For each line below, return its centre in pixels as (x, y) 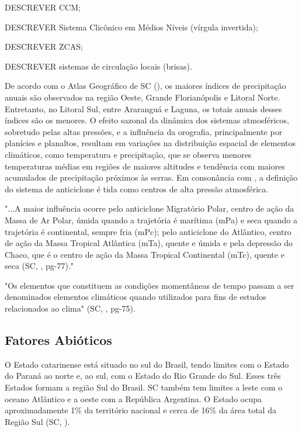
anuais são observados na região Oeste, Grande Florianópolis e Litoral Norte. (143, 97)
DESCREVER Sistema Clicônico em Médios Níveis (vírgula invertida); (131, 27)
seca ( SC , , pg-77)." (39, 266)
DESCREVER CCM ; (43, 7)
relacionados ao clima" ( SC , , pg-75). (70, 308)
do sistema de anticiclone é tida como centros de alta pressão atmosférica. (137, 189)
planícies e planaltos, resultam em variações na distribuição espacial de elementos (150, 143)
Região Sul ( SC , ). (37, 421)
